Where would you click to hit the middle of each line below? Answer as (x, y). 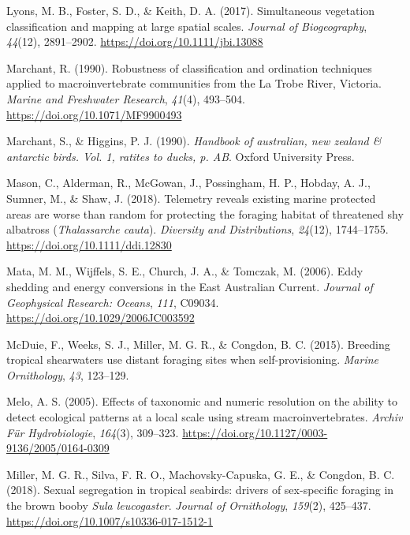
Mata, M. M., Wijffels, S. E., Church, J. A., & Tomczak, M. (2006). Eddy (185, 271)
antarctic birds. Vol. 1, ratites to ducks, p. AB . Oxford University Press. (181, 156)
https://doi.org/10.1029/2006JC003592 (101, 318)
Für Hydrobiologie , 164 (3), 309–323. (93, 432)
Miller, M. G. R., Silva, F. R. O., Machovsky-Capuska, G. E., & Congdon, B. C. (201, 474)
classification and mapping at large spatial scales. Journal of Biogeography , (187, 26)
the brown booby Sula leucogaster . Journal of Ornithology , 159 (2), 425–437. (189, 505)
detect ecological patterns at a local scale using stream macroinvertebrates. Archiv (205, 417)
